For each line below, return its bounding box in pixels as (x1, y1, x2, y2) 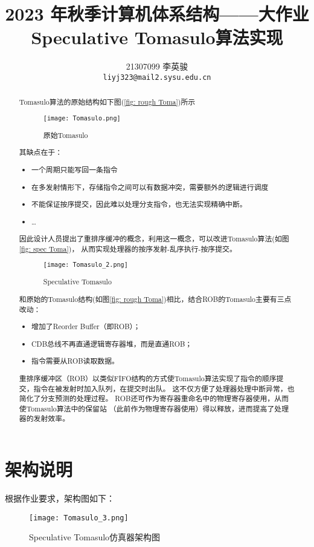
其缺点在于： (19, 147, 63, 157)
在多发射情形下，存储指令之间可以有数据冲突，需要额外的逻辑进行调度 (31, 182, 269, 192)
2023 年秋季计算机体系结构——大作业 (5, 1, 309, 26)
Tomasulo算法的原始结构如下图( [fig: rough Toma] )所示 (19, 97, 196, 107)
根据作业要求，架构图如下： (5, 492, 115, 505)
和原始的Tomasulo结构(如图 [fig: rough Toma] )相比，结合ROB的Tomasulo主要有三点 (19, 294, 292, 304)
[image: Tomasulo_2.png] (43, 261, 128, 269)
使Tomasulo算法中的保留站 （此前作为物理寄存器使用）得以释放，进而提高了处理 (19, 403, 289, 413)
